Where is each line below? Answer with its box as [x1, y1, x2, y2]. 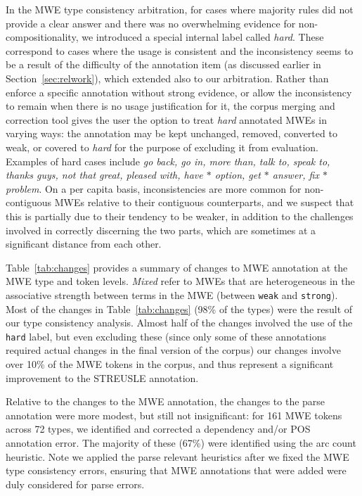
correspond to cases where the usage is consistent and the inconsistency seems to [6, 43, 354, 58]
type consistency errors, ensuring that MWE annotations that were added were [6, 463, 347, 478]
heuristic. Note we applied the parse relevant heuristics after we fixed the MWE [6, 449, 349, 464]
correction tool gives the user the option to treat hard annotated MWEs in [6, 112, 327, 127]
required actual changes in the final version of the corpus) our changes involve [6, 343, 341, 357]
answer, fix [272, 167, 319, 182]
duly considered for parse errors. [6, 476, 145, 491]
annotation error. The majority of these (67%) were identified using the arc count [6, 435, 356, 450]
